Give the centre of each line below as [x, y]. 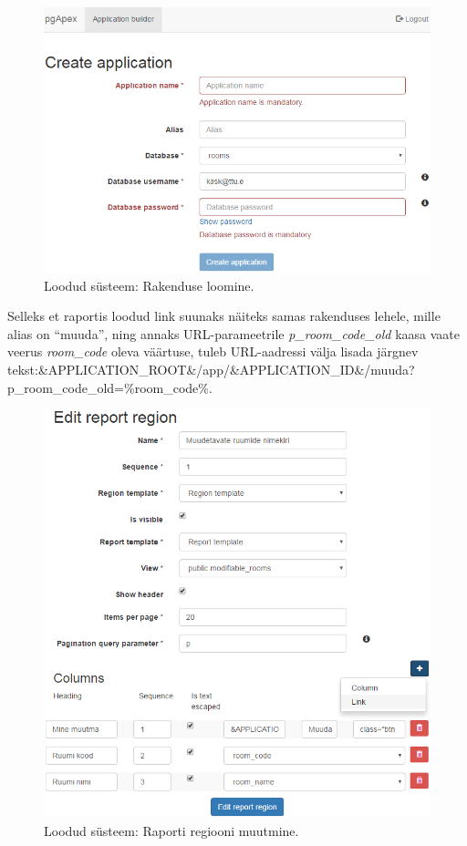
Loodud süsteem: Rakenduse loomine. [149, 285]
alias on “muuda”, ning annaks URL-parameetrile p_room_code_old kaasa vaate [234, 333]
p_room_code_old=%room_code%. [110, 387]
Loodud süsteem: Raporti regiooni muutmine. [171, 830]
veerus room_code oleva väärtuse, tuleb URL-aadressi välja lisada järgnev [213, 351]
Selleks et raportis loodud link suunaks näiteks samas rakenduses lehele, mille [224, 316]
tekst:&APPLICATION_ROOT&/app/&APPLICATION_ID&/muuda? [211, 369]
